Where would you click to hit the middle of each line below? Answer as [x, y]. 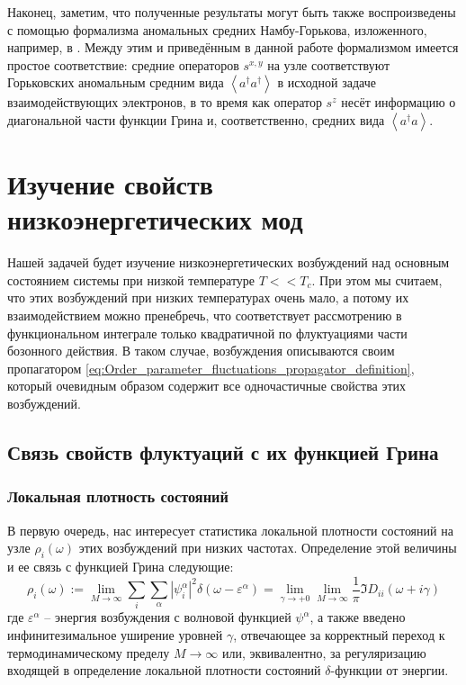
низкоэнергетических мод [155, 219]
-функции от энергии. [390, 670]
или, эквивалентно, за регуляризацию [324, 652]
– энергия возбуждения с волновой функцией [168, 617]
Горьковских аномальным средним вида [116, 82]
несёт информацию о [399, 102]
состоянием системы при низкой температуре [131, 279]
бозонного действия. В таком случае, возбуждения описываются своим [201, 351]
